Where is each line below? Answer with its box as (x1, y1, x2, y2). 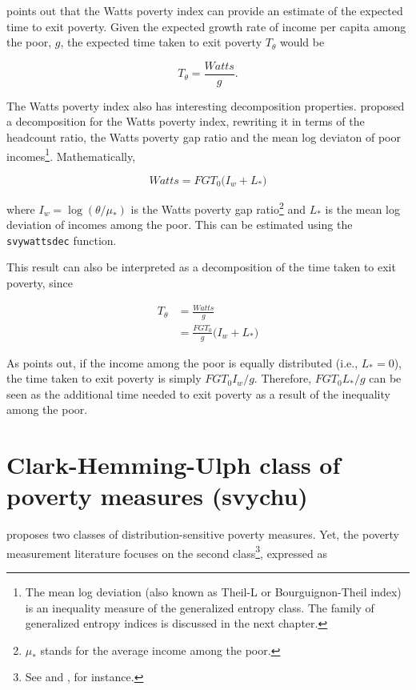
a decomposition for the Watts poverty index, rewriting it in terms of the (6, 113, 365, 130)
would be (279, 34, 325, 50)
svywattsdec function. (6, 231, 117, 248)
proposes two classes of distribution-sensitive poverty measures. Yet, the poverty (6, 526, 399, 543)
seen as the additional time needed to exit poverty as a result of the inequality (6, 385, 390, 402)
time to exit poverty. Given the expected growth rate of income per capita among (6, 18, 406, 34)
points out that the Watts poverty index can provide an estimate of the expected (6, 2, 403, 18)
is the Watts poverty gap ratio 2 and (130, 198, 306, 217)
